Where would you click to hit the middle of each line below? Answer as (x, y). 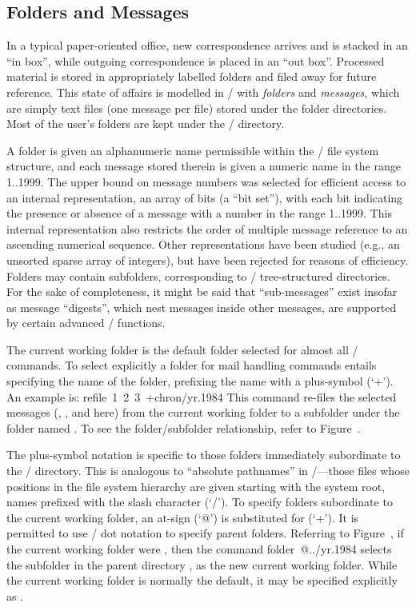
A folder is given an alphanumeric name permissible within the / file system (193, 150)
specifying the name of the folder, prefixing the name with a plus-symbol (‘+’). (200, 381)
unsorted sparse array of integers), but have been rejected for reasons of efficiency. (208, 260)
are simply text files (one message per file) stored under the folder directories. (197, 108)
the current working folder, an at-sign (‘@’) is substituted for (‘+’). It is (183, 517)
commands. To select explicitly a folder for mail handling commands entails (192, 365)
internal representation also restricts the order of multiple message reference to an (207, 228)
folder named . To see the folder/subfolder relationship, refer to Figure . (184, 427)
